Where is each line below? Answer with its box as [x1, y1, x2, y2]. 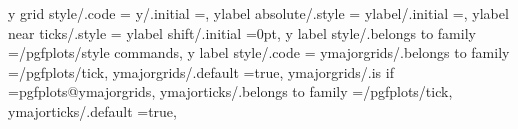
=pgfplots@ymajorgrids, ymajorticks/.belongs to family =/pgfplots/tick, [8, 81, 453, 102]
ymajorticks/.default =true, [8, 100, 177, 121]
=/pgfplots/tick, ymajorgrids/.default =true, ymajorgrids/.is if [8, 61, 394, 82]
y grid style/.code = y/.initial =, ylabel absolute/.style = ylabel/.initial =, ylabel [8, 3, 509, 23]
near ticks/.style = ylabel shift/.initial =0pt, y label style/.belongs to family [8, 22, 476, 43]
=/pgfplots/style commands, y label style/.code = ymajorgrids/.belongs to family [8, 42, 510, 63]
